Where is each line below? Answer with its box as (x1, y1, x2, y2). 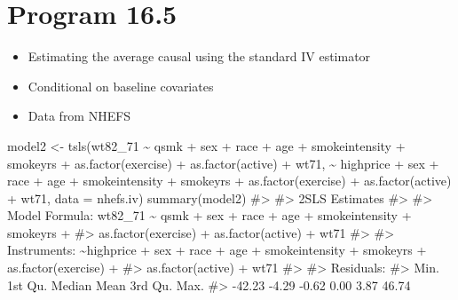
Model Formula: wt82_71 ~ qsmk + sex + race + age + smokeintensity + (7, 206, 412, 225)
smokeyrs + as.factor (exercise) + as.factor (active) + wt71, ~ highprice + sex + (7, 154, 439, 172)
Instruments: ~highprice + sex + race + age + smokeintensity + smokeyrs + (7, 241, 427, 259)
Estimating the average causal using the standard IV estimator (28, 47, 371, 66)
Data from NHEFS (28, 107, 131, 125)
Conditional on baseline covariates (28, 76, 214, 95)
